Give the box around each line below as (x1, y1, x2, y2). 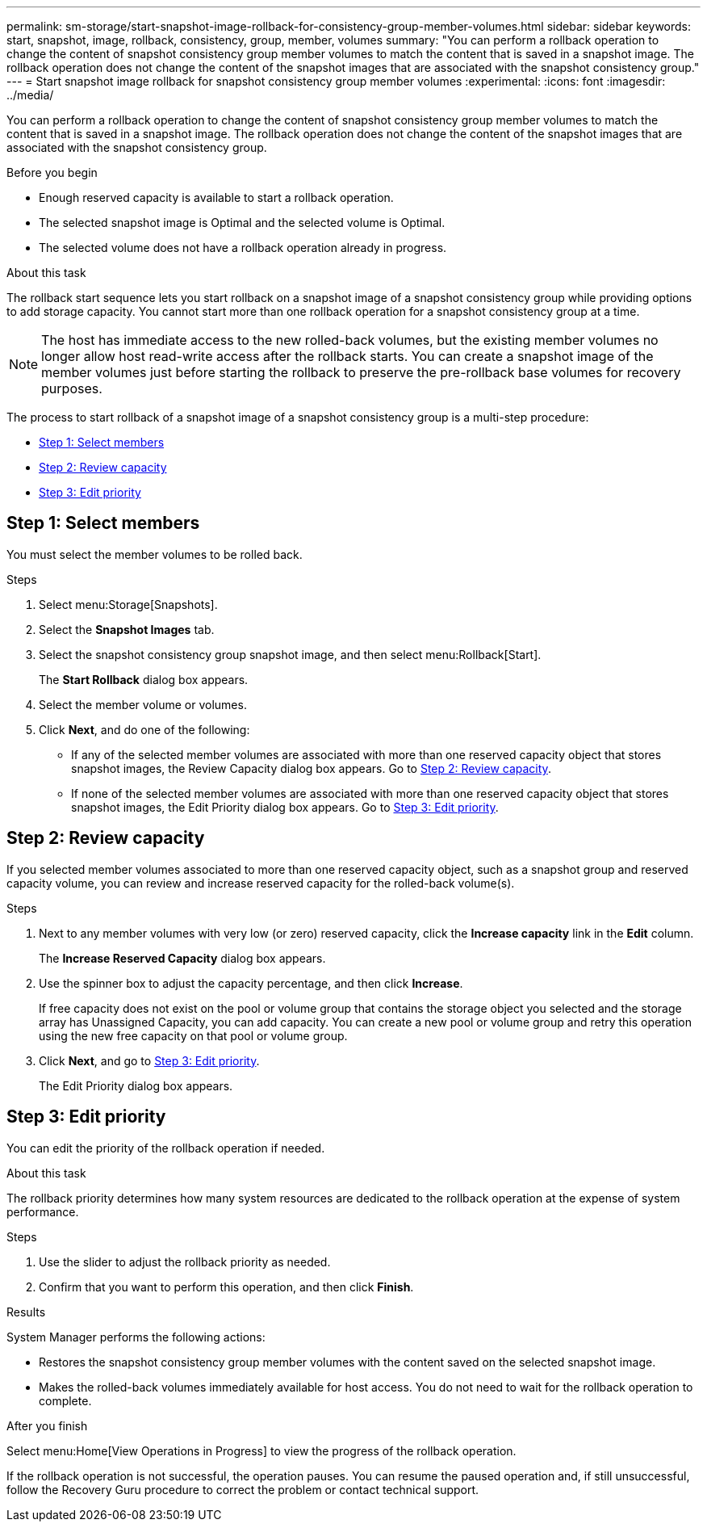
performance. (6, 1204, 79, 1219)
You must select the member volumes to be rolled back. (6, 547, 303, 561)
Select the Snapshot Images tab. (39, 622, 215, 636)
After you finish (6, 1418, 88, 1433)
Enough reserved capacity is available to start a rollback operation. (39, 191, 394, 204)
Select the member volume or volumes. (39, 697, 247, 712)
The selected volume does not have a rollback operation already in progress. (39, 241, 447, 254)
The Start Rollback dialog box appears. (39, 672, 249, 686)
